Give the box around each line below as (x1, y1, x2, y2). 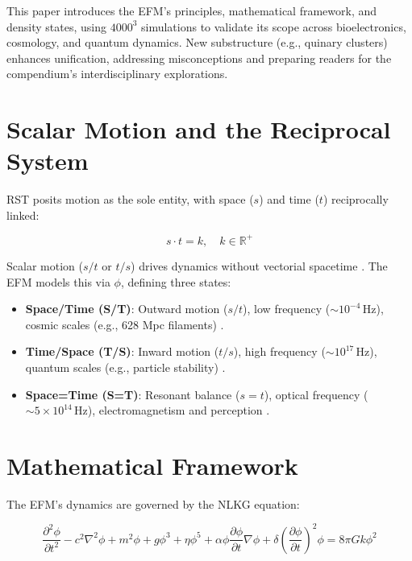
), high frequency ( (233, 343, 326, 360)
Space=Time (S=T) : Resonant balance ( (25, 386, 240, 402)
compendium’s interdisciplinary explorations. (6, 65, 228, 82)
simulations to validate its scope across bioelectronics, (140, 18, 406, 35)
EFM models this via (6, 273, 110, 290)
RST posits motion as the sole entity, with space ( (6, 191, 254, 208)
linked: (6, 206, 40, 223)
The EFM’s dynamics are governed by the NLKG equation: (6, 495, 300, 512)
